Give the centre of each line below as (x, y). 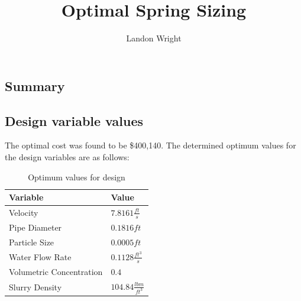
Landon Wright (154, 38)
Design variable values (74, 120)
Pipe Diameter (35, 227)
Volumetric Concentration (56, 271)
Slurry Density (35, 287)
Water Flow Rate (40, 256)
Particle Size (32, 242)
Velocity (24, 213)
